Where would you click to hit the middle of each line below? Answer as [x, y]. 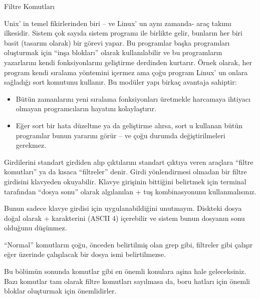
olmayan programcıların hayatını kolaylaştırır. [86, 108]
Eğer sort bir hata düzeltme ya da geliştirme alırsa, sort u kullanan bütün [129, 125]
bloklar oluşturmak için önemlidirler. [60, 291]
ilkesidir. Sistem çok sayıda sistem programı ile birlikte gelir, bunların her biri [123, 33]
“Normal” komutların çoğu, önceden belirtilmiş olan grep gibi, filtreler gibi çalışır [128, 244]
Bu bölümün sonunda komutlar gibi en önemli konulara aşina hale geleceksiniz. [125, 271]
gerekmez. [31, 145]
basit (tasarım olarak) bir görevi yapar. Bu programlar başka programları [117, 42]
